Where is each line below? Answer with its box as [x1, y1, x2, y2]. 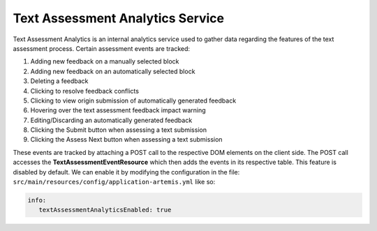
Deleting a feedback [30, 77, 89, 85]
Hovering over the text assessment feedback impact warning [30, 106, 206, 114]
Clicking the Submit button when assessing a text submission [30, 126, 207, 134]
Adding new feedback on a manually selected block [30, 57, 179, 66]
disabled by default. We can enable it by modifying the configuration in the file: [13, 167, 240, 176]
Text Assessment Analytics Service [13, 10, 225, 26]
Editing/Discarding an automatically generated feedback [30, 116, 193, 124]
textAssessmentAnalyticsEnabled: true [38, 206, 172, 214]
